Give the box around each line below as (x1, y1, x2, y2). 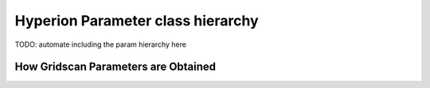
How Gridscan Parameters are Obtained (14, 60, 217, 74)
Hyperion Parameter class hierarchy (14, 12, 259, 29)
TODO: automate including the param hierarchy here (14, 40, 187, 49)
